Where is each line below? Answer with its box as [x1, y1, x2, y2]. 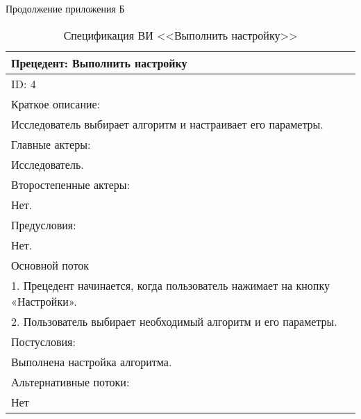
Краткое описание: [11, 95, 101, 112]
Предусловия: [11, 216, 76, 233]
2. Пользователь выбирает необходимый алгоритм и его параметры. [11, 313, 337, 329]
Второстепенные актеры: [11, 176, 130, 192]
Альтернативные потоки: [11, 373, 130, 390]
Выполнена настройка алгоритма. [11, 353, 172, 370]
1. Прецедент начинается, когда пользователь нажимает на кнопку [11, 277, 330, 293]
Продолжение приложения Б [6, 1, 125, 15]
